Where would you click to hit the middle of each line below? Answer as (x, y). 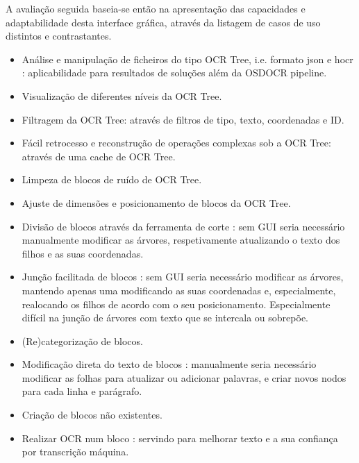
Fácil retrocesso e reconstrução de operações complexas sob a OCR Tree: (176, 143)
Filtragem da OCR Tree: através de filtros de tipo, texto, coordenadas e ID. (183, 119)
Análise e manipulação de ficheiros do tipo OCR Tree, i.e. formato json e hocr (187, 59)
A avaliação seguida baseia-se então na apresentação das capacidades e (156, 8)
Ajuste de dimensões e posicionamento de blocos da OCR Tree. (156, 202)
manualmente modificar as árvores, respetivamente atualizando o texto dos (181, 240)
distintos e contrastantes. (59, 36)
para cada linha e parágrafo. (82, 391)
